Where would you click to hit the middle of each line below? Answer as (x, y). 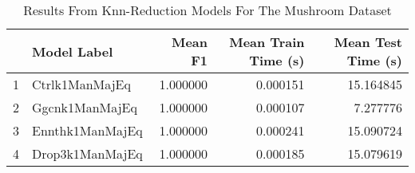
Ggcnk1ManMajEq (85, 107)
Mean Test (368, 42)
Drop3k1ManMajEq (87, 153)
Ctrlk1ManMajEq (81, 84)
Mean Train (267, 42)
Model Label (73, 51)
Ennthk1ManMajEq (87, 130)
